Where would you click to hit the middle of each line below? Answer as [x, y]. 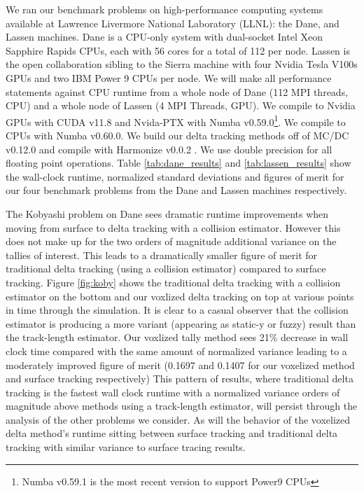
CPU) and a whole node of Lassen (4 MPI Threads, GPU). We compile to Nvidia [181, 105]
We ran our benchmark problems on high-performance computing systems [164, 9]
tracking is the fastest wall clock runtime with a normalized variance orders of [173, 392]
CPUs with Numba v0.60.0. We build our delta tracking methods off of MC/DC [177, 135]
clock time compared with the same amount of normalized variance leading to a [176, 350]
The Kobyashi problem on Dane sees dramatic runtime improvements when [167, 213]
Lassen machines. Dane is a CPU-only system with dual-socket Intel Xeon [164, 37]
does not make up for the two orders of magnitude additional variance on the [171, 241]
